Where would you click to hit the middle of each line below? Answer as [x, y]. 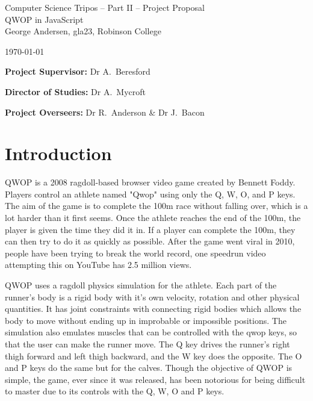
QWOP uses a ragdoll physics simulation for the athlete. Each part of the [141, 285]
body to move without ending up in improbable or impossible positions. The [146, 320]
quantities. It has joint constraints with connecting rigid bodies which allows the [153, 309]
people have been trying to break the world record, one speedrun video [135, 253]
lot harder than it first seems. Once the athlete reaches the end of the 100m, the [153, 218]
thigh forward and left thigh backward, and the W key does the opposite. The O [153, 356]
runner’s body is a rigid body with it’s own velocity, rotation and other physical [152, 297]
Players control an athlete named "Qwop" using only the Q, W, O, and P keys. [150, 194]
